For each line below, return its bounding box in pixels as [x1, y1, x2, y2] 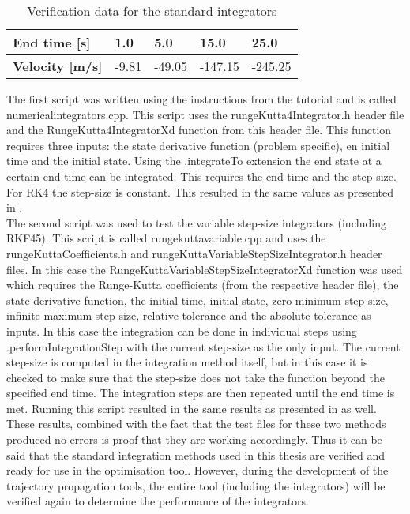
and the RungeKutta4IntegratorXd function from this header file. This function [6, 122, 392, 138]
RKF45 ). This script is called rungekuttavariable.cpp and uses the [6, 230, 326, 246]
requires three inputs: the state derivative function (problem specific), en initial [6, 137, 390, 153]
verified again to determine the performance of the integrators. [6, 493, 309, 509]
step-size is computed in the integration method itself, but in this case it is [6, 354, 368, 370]
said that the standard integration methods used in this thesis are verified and [6, 446, 386, 463]
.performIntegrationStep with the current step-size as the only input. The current [6, 338, 401, 355]
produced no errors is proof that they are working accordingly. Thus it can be [6, 431, 382, 448]
